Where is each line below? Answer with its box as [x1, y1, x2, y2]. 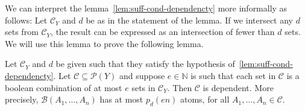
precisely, [5, 93, 39, 106]
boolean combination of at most [5, 81, 122, 94]
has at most [99, 93, 143, 106]
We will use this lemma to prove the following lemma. [5, 37, 204, 49]
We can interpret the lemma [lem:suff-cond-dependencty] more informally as [5, 2, 288, 14]
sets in [131, 81, 156, 94]
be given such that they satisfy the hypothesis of [55, 57, 235, 70]
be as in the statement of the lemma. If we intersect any [86, 13, 294, 26]
